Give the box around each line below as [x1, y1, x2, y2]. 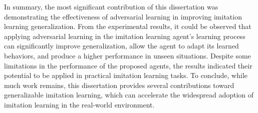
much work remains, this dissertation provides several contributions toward [4, 79, 234, 90]
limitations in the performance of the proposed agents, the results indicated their [4, 60, 252, 70]
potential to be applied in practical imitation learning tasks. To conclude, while [4, 70, 247, 80]
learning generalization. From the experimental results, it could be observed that [4, 21, 251, 31]
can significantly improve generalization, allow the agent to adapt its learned [4, 40, 239, 51]
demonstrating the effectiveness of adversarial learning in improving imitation [4, 11, 242, 21]
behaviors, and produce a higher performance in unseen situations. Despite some [4, 50, 251, 60]
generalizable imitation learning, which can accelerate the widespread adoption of [4, 89, 254, 100]
